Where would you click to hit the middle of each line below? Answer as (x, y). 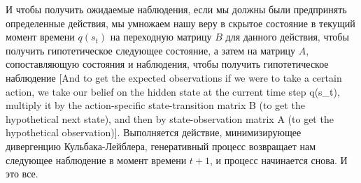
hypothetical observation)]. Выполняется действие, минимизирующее (154, 132)
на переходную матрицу (161, 37)
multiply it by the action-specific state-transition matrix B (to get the (155, 105)
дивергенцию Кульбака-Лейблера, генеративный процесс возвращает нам (161, 146)
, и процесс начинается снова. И (279, 160)
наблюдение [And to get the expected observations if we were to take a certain (174, 77)
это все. (22, 174)
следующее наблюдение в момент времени (96, 160)
